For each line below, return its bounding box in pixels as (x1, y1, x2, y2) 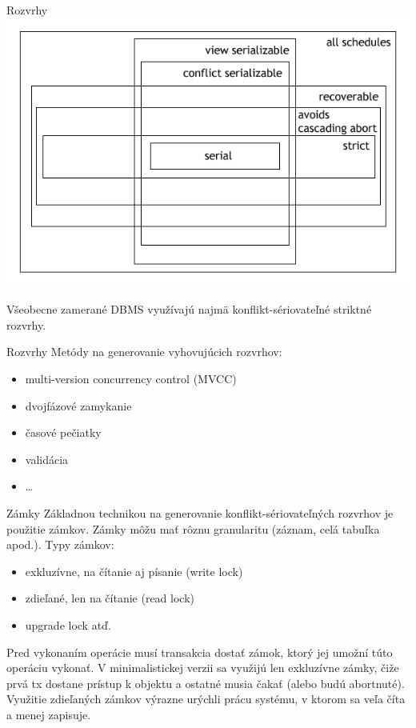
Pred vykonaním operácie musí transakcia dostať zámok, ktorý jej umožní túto (6, 643, 393, 660)
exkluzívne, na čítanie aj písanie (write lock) (25, 562, 243, 579)
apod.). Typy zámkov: (6, 536, 114, 553)
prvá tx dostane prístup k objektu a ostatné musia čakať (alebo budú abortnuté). (6, 674, 405, 691)
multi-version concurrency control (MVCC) (25, 370, 237, 386)
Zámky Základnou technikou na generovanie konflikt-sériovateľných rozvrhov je (6, 504, 394, 521)
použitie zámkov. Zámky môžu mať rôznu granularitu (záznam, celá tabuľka (6, 520, 380, 537)
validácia (25, 450, 69, 467)
